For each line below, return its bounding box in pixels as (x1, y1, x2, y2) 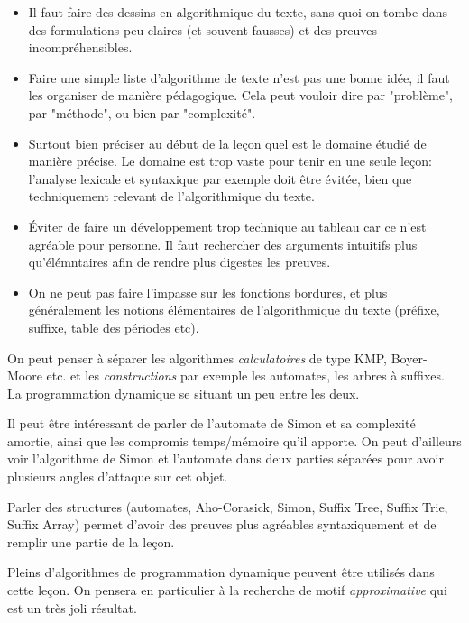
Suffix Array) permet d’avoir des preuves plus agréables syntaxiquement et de (7, 515, 437, 534)
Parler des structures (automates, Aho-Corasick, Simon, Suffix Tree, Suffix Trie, (7, 497, 448, 516)
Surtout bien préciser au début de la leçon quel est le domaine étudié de (28, 133, 427, 152)
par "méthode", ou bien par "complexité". (28, 103, 256, 122)
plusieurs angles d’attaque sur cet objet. (7, 467, 228, 486)
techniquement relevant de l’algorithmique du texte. (28, 187, 315, 206)
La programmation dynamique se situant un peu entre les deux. (7, 383, 360, 402)
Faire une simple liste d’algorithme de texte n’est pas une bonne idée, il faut (28, 68, 450, 87)
